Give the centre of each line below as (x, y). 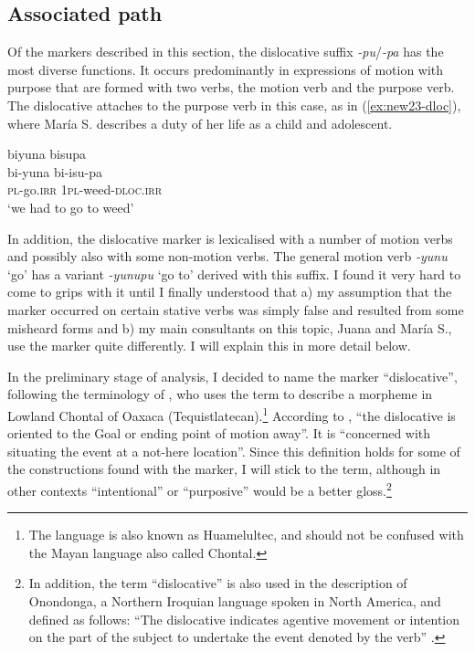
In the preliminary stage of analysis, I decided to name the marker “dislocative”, (232, 376)
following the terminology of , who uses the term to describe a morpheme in (220, 394)
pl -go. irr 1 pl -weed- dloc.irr (85, 189)
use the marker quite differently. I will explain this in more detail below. (209, 346)
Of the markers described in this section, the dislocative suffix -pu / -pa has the (226, 52)
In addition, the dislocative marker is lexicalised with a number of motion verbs (230, 238)
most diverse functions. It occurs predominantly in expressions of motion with (226, 69)
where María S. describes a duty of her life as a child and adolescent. (200, 123)
